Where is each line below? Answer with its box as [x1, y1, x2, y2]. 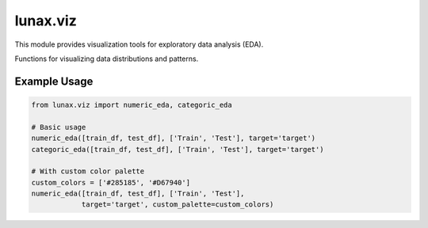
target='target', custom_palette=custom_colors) [81, 200, 274, 209]
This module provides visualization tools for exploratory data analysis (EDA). [14, 40, 264, 49]
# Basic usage [31, 123, 86, 131]
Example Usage [14, 74, 94, 88]
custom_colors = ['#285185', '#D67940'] [31, 178, 190, 187]
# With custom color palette [31, 167, 145, 176]
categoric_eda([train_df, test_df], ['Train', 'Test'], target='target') [31, 145, 324, 154]
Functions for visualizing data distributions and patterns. [14, 54, 199, 63]
